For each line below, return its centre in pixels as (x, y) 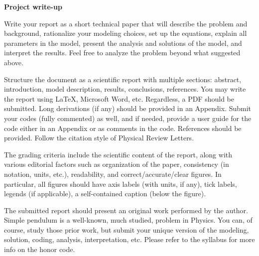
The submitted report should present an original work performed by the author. (126, 210)
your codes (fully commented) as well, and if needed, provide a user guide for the (128, 118)
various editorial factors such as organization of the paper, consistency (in (117, 164)
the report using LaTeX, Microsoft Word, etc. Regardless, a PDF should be (119, 98)
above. (14, 62)
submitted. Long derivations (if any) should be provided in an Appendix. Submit (128, 108)
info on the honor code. (40, 249)
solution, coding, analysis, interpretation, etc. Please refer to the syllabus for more (129, 239)
